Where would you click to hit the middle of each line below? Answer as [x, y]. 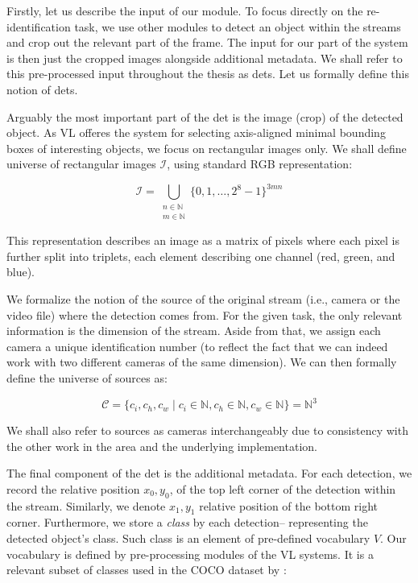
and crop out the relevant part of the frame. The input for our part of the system [207, 42]
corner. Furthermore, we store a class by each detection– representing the [187, 522]
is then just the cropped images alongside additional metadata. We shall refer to [205, 58]
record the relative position [73, 488]
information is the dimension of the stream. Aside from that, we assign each [194, 331]
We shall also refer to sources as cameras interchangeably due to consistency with [207, 430]
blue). [21, 272]
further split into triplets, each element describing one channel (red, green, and [201, 256]
